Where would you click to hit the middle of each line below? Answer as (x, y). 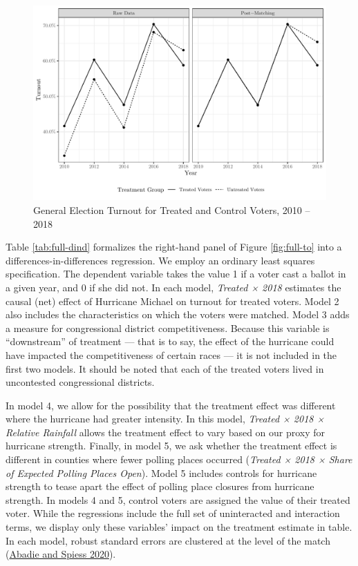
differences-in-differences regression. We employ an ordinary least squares (160, 260)
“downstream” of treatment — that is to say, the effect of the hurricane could (170, 341)
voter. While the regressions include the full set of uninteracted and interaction (173, 513)
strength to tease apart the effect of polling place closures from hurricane (160, 486)
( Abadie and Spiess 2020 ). (61, 554)
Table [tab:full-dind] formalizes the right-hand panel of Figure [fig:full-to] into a (174, 247)
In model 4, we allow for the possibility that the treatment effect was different (171, 405)
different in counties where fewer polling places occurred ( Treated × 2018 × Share (179, 459)
